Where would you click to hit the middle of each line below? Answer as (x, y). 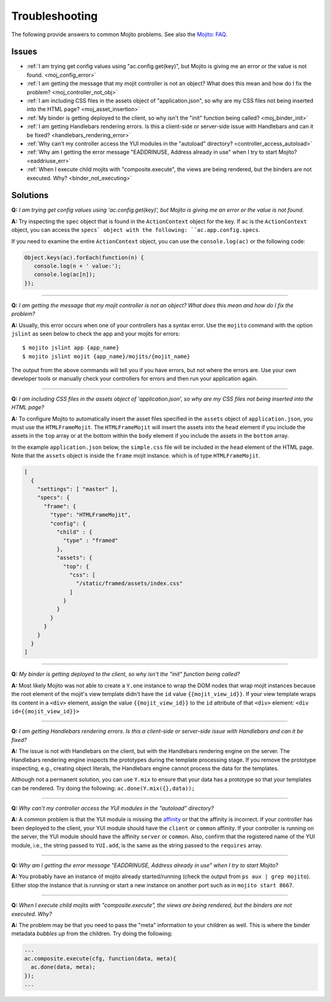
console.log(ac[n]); (65, 275)
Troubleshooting (55, 16)
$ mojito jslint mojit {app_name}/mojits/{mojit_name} (106, 356)
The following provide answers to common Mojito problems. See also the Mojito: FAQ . (120, 34)
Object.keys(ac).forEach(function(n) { (84, 257)
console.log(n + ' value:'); (78, 266)
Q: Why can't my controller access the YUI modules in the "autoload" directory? (112, 808)
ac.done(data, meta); (63, 967)
